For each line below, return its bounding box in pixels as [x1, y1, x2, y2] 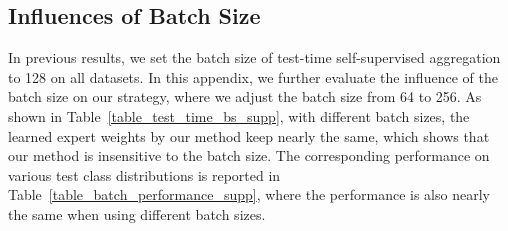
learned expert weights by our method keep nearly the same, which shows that [8, 125, 490, 146]
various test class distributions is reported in [8, 164, 281, 185]
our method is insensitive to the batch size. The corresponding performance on [8, 145, 490, 166]
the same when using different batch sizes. [8, 203, 266, 224]
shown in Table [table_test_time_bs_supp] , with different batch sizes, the [8, 105, 470, 126]
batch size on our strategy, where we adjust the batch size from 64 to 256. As [8, 86, 482, 107]
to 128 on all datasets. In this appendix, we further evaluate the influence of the [8, 66, 498, 87]
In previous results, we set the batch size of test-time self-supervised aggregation [8, 47, 501, 68]
